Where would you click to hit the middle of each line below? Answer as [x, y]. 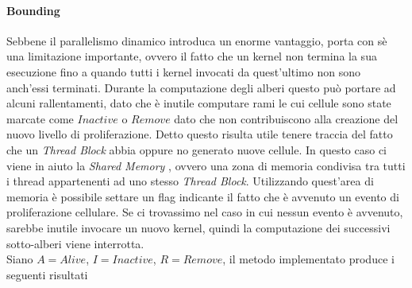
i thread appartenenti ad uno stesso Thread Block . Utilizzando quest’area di [190, 181]
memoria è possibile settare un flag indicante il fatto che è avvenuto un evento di [203, 196]
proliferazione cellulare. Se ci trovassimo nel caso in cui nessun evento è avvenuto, [205, 212]
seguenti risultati [47, 274]
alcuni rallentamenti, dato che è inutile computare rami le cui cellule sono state [199, 103]
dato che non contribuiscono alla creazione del [286, 118]
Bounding [33, 10]
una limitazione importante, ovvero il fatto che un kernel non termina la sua [192, 56]
